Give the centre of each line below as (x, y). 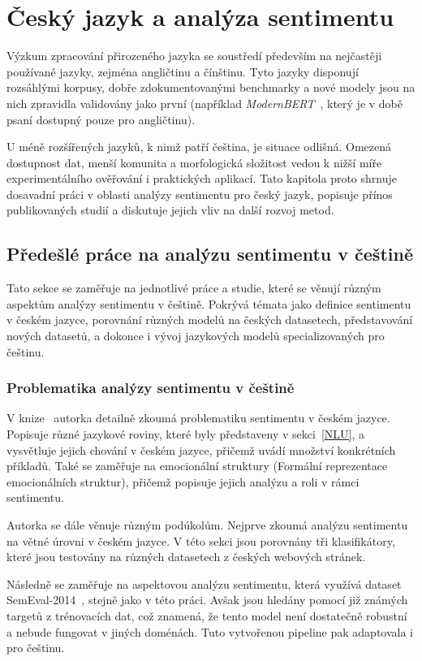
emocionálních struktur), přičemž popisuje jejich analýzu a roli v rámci (183, 481)
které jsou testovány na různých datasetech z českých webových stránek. (186, 557)
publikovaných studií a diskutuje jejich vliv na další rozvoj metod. (170, 210)
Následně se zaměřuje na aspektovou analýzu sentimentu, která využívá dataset (204, 583)
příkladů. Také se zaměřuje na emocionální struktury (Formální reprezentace (197, 466)
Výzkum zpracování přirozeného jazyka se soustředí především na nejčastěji (194, 56)
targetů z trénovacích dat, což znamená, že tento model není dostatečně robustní (207, 615)
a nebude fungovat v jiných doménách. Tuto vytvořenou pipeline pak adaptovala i (210, 631)
